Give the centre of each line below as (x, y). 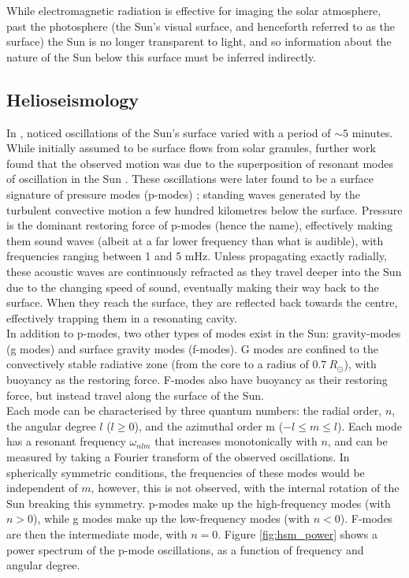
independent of (42, 488)
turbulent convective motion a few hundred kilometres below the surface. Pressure (204, 209)
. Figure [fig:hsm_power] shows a (297, 534)
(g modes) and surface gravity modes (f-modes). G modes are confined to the (192, 348)
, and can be (357, 441)
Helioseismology (73, 99)
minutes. (372, 132)
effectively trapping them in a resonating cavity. (122, 317)
